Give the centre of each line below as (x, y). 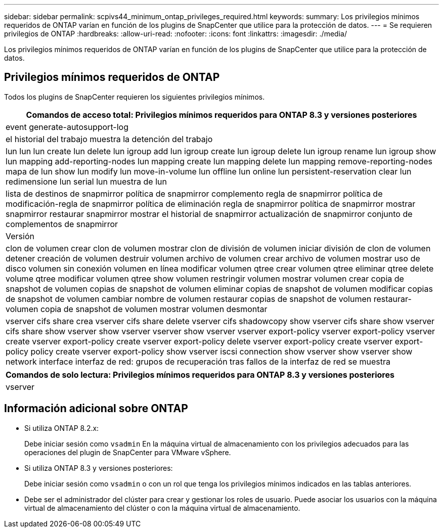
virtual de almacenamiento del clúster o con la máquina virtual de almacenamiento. (162, 508)
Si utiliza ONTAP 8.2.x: (62, 428)
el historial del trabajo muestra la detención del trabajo (109, 139)
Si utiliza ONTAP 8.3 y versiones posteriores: (99, 468)
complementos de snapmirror (62, 224)
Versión (20, 236)
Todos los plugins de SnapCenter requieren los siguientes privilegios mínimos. (135, 97)
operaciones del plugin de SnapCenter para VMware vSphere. (128, 452)
